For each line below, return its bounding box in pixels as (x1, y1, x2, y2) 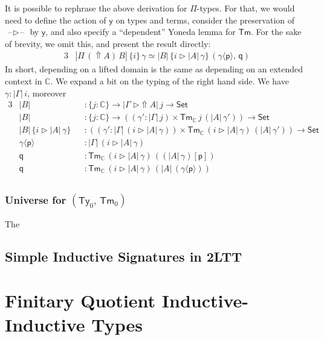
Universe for (5, 192, 66, 207)
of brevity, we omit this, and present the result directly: (5, 37, 211, 49)
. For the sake (251, 25, 302, 38)
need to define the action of (5, 13, 106, 26)
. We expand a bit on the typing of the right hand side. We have (50, 75, 289, 87)
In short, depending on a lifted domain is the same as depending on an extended (5, 63, 303, 75)
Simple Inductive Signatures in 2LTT (5, 247, 242, 265)
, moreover (27, 86, 66, 99)
